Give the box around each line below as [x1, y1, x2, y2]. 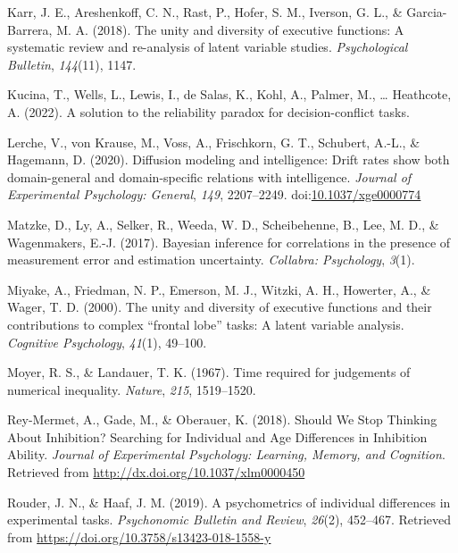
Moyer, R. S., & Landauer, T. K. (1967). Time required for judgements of [7, 363, 411, 381]
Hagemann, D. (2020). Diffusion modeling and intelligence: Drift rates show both [7, 150, 450, 169]
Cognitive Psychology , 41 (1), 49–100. [7, 332, 207, 351]
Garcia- [406, 3, 447, 21]
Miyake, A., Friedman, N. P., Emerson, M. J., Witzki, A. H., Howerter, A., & [7, 280, 431, 298]
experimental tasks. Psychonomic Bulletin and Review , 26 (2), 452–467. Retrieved [7, 510, 451, 529]
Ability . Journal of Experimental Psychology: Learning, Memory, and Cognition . [7, 445, 446, 464]
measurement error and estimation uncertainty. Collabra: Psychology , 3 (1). [7, 250, 415, 269]
